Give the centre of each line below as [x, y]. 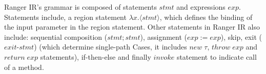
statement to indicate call [217, 56]
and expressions [201, 7]
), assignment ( [164, 36]
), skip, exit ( [241, 36]
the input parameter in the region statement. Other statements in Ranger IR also [132, 27]
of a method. [24, 67]
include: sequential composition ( [56, 36]
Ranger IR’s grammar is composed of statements [80, 7]
